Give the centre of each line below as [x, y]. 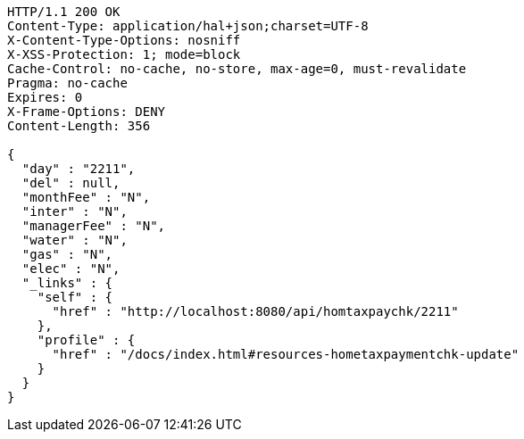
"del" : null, [71, 183]
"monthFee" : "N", [86, 197]
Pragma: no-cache [67, 83]
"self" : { [75, 297]
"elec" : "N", [71, 269]
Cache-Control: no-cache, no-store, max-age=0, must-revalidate [237, 69]
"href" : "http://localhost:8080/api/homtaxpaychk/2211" [255, 311]
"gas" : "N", [67, 254]
